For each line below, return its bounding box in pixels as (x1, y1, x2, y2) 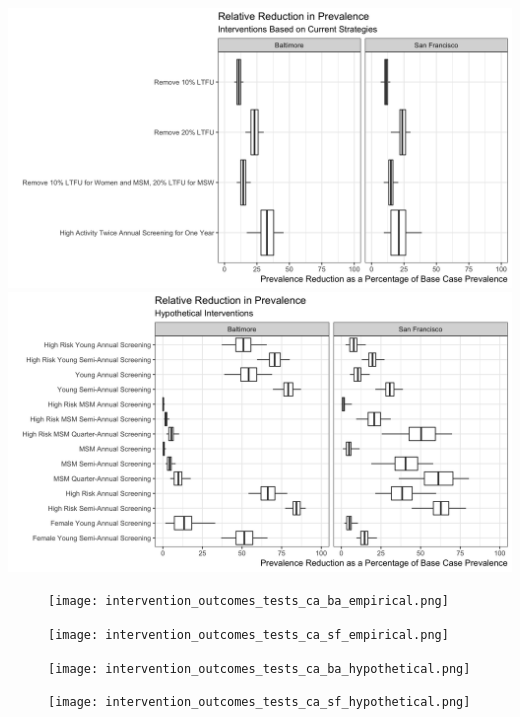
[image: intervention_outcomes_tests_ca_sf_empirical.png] (48, 627, 449, 642)
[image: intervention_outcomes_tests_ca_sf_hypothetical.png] (48, 695, 471, 710)
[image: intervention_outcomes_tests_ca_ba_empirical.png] (48, 594, 449, 609)
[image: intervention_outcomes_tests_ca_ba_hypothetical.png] (48, 661, 471, 676)
